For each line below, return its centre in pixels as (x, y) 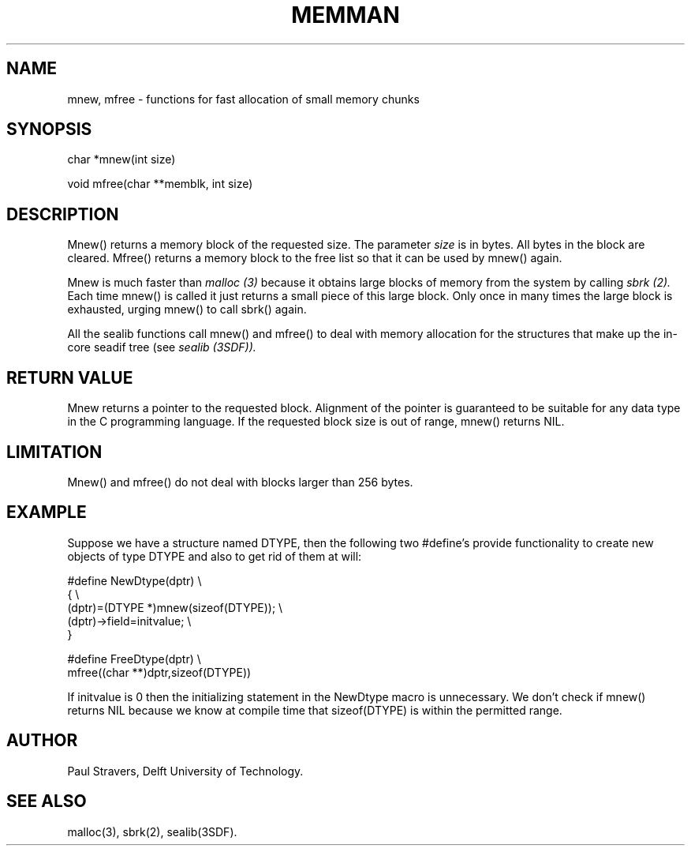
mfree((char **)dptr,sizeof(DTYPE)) (159, 672)
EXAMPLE (47, 512)
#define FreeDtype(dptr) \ (134, 659)
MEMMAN (345, 15)
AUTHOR (42, 741)
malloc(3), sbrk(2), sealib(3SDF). (152, 831)
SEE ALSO (47, 801)
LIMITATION (54, 452)
